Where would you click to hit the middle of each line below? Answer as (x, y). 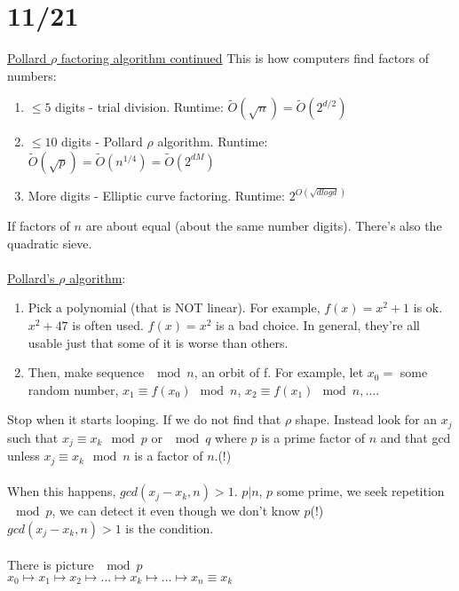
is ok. (428, 307)
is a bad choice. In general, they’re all (317, 324)
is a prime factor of (313, 437)
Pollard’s (31, 277)
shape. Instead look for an (366, 419)
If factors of (39, 225)
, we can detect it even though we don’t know (176, 511)
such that (33, 437)
